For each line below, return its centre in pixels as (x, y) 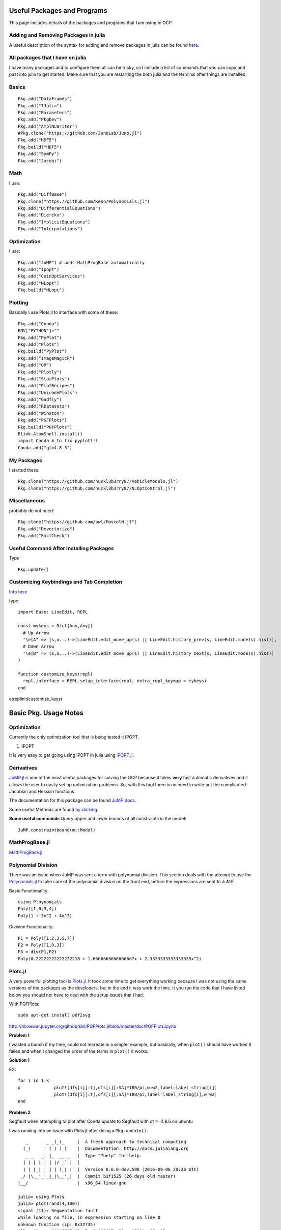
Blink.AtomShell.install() (50, 434)
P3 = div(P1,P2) (37, 952)
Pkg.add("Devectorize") (46, 529)
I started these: (24, 470)
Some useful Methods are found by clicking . (54, 809)
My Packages (26, 460)
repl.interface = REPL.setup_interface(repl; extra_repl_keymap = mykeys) (115, 681)
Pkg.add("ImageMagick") (46, 358)
